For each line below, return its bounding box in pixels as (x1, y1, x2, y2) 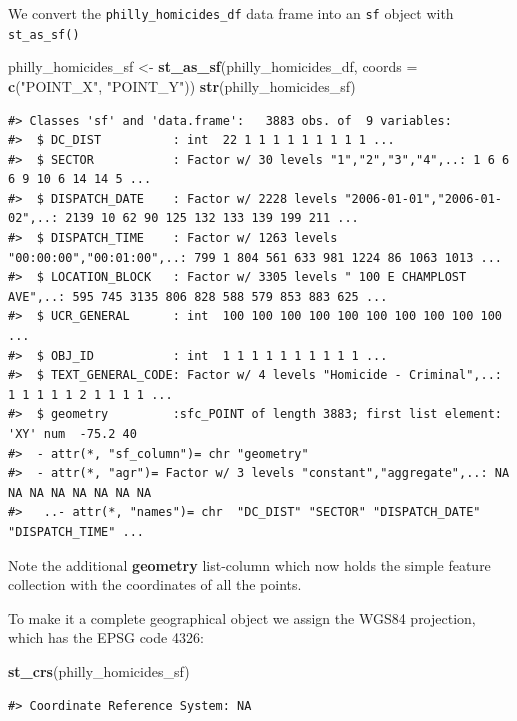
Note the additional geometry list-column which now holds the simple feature (8, 554, 491, 575)
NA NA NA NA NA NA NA (8, 485, 152, 500)
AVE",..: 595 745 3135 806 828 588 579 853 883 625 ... (8, 289, 388, 304)
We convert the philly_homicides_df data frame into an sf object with (8, 3, 454, 23)
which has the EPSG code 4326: (8, 627, 204, 648)
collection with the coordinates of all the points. (8, 574, 302, 595)
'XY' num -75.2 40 (8, 427, 137, 441)
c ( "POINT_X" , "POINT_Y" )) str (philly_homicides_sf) (8, 75, 356, 96)
